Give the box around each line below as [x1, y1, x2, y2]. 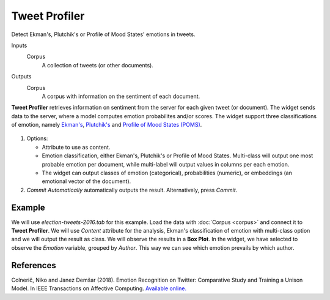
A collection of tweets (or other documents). [42, 61, 154, 69]
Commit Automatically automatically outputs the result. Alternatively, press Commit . [26, 186, 238, 193]
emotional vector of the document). [42, 178, 131, 185]
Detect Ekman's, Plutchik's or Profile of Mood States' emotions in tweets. [11, 31, 196, 38]
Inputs [11, 42, 28, 49]
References [11, 260, 56, 271]
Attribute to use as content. [42, 143, 111, 151]
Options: [26, 135, 48, 142]
